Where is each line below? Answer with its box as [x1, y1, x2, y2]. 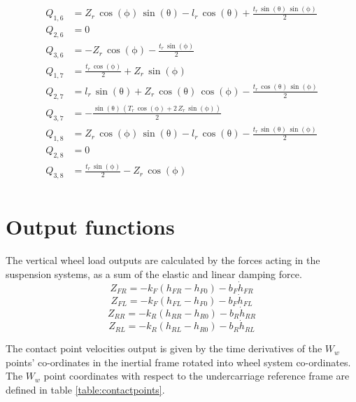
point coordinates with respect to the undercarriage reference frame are [43, 368, 350, 383]
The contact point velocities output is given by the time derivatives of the [6, 341, 322, 356]
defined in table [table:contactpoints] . [6, 382, 165, 396]
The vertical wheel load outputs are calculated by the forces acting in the [6, 253, 320, 268]
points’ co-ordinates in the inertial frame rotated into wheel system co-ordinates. [6, 354, 351, 369]
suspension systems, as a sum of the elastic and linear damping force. [6, 266, 302, 281]
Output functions [6, 212, 175, 241]
